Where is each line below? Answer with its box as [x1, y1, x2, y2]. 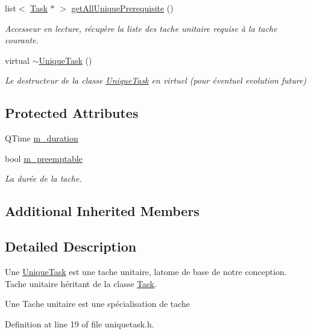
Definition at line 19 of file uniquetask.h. [5, 317, 154, 330]
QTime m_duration [5, 132, 78, 144]
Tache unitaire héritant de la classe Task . [5, 277, 157, 289]
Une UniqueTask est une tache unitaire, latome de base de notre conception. [5, 265, 287, 277]
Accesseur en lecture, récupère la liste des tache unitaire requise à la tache [5, 22, 277, 34]
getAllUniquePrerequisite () [71, 2, 174, 14]
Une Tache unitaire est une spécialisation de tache [5, 297, 190, 310]
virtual [5, 54, 30, 66]
